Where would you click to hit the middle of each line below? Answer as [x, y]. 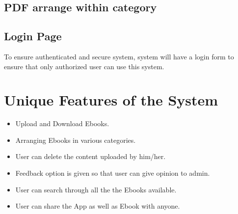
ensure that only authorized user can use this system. [84, 66]
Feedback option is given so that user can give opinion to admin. [113, 173]
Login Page [33, 36]
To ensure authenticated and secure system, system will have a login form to [119, 56]
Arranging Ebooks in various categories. [76, 140]
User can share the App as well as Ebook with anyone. [98, 206]
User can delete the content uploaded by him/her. [91, 156]
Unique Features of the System [111, 100]
